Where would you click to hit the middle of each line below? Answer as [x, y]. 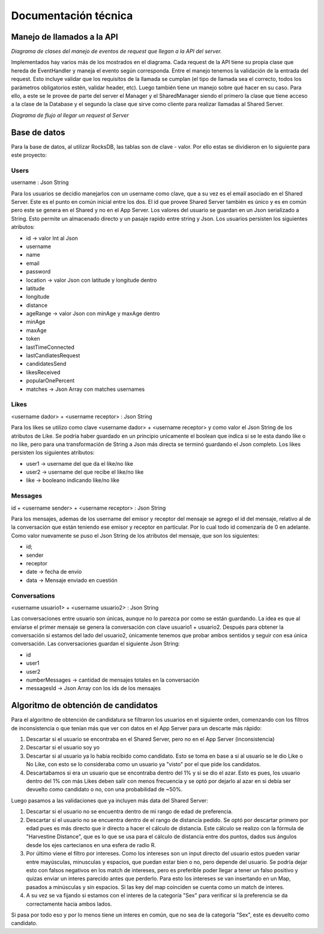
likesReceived [43, 372]
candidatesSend [46, 364]
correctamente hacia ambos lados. [69, 904]
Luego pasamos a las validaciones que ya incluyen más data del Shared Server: [109, 800]
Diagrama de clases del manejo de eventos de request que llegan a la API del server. [116, 52]
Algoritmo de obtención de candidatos [85, 705]
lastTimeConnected [50, 347]
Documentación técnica [72, 16]
